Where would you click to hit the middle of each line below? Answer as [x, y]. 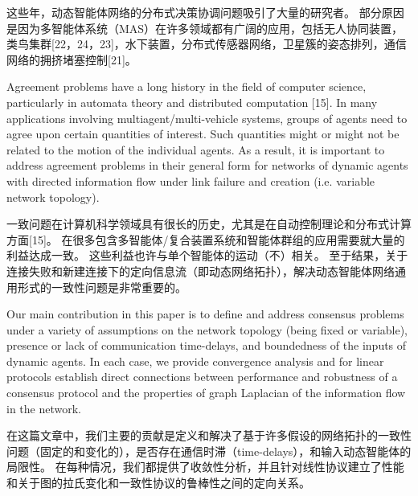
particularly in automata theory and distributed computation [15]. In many [192, 102]
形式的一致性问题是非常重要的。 [102, 287]
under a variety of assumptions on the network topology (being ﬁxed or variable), [207, 329]
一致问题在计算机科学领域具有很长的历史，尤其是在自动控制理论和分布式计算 [209, 224]
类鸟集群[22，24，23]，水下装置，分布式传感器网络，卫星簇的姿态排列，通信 [207, 44]
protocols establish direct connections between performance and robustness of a [202, 377]
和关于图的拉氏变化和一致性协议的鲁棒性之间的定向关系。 [158, 483]
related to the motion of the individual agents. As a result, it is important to [196, 149]
